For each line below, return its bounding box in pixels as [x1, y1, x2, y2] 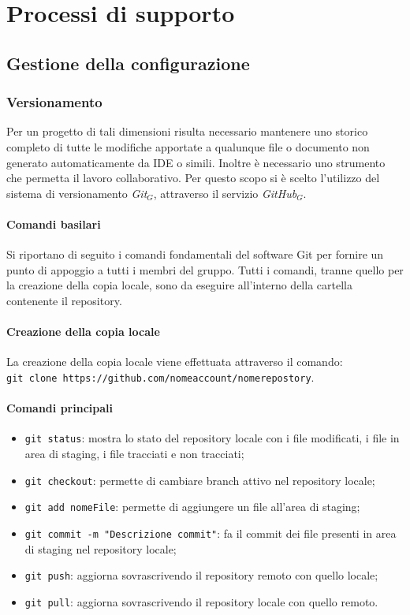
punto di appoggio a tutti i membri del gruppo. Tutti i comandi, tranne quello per [6, 261, 404, 278]
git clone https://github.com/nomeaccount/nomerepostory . [6, 368, 315, 385]
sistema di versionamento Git [6, 184, 147, 201]
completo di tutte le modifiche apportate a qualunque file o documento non [6, 138, 370, 155]
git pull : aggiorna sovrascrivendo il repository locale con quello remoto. [24, 593, 378, 609]
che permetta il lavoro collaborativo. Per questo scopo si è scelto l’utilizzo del [6, 170, 380, 186]
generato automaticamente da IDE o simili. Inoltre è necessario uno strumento [6, 154, 386, 170]
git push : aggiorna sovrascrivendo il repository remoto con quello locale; [24, 567, 378, 583]
